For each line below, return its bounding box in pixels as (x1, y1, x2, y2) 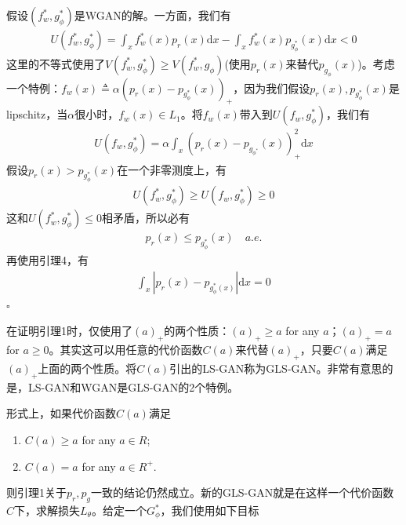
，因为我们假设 (233, 79, 310, 96)
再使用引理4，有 (6, 252, 89, 268)
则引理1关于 (6, 484, 67, 501)
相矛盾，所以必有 (101, 210, 190, 226)
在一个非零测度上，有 (117, 161, 227, 177)
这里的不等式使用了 (6, 55, 105, 71)
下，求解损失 (14, 502, 81, 518)
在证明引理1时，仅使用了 (6, 323, 132, 339)
